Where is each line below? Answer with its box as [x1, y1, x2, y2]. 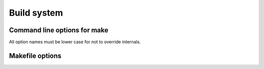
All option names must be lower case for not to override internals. [9, 39, 141, 45]
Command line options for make [9, 26, 109, 34]
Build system [9, 7, 63, 18]
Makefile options [9, 51, 62, 60]
